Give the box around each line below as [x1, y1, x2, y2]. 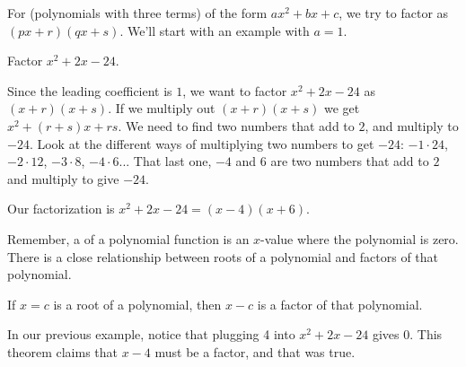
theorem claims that [7, 342, 118, 361]
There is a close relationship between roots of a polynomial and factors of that [7, 247, 439, 266]
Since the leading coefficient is [7, 81, 172, 100]
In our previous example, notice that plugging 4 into [7, 325, 295, 344]
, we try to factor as [339, 4, 449, 22]
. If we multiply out [108, 99, 215, 118]
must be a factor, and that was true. [154, 342, 356, 361]
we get [323, 99, 360, 118]
